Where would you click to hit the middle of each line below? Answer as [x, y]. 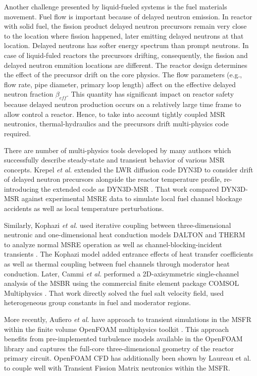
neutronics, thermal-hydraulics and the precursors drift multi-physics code [116, 124]
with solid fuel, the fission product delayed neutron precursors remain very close [125, 26]
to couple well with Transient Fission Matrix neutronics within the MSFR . [117, 367]
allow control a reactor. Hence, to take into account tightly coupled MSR [115, 114]
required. [18, 133]
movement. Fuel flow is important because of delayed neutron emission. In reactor [128, 16]
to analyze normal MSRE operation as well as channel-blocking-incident [113, 244]
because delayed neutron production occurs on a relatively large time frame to [123, 104]
